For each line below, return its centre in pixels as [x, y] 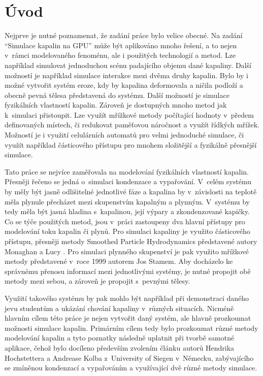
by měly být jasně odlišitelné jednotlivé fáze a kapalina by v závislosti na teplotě [131, 192]
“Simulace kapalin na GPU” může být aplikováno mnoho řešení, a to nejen [121, 45]
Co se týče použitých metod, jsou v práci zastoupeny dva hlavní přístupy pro [125, 221]
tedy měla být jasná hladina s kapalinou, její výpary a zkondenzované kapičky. [127, 211]
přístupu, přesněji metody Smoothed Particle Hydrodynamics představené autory [131, 241]
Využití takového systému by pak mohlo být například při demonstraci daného [127, 298]
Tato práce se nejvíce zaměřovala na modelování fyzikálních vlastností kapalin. [127, 171]
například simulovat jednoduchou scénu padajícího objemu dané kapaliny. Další [128, 65]
